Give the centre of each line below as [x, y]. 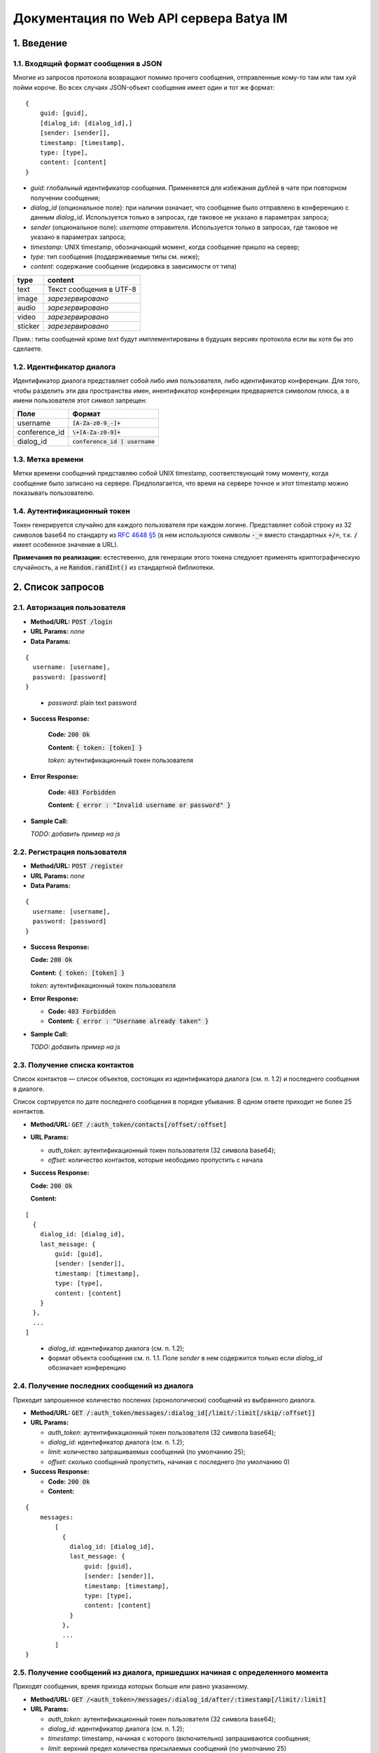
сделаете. [28, 349]
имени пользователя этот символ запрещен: [80, 400]
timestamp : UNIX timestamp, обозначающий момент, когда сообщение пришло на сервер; [165, 247]
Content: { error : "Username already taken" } [128, 1021]
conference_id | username [114, 441]
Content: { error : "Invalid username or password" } [139, 805]
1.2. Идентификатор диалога [64, 367]
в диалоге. [29, 1089]
